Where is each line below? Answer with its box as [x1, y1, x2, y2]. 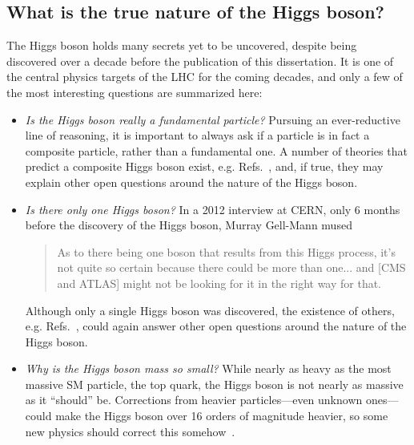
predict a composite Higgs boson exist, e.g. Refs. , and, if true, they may [25, 158, 384, 175]
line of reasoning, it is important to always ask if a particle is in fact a [25, 127, 370, 144]
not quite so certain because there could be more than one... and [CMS [57, 259, 406, 276]
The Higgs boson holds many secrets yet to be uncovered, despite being [6, 37, 357, 54]
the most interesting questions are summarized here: [6, 83, 263, 100]
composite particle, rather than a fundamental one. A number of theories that [25, 142, 408, 159]
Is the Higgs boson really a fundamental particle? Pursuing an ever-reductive [25, 111, 400, 127]
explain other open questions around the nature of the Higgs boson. [25, 173, 358, 190]
